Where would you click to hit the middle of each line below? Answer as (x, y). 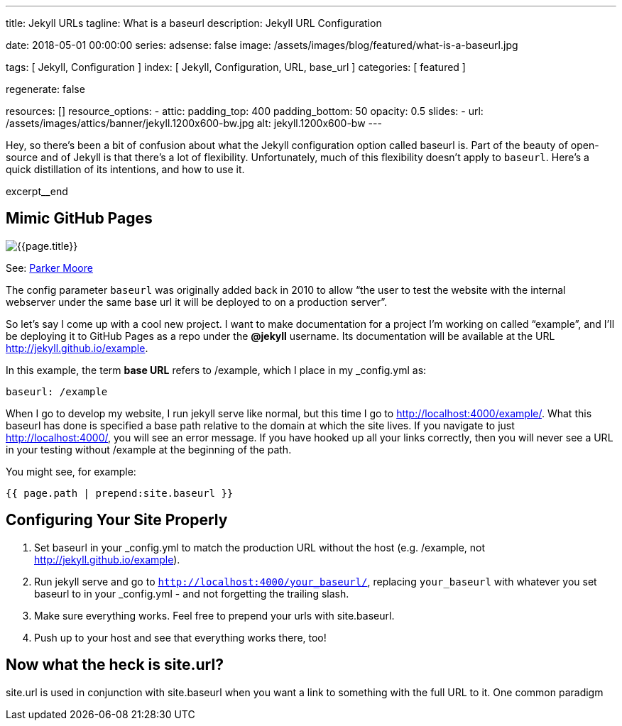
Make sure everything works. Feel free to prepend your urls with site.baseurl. (214, 615)
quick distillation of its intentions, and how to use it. (125, 169)
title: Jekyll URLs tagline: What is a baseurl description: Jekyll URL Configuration (194, 23)
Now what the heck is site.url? (115, 665)
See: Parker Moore (49, 268)
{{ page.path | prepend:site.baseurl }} (120, 493)
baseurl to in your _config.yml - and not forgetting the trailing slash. (192, 593)
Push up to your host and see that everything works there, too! (180, 637)
